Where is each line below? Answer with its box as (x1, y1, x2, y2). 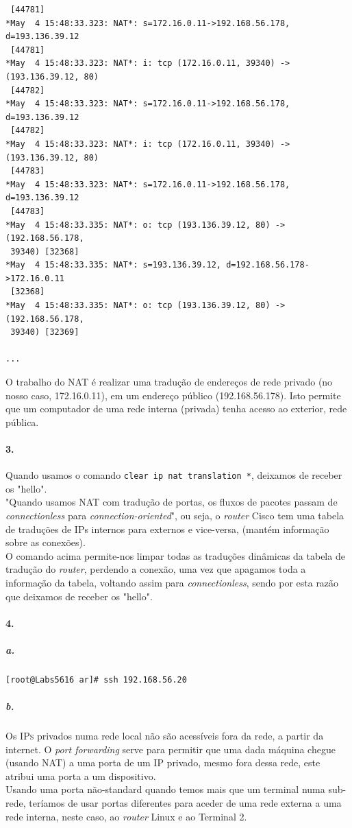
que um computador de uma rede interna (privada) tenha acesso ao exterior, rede (5, 401, 347, 416)
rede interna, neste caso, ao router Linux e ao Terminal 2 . (5, 809, 247, 823)
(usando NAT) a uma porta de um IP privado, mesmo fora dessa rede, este (5, 755, 320, 770)
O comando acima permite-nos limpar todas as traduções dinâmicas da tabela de (5, 548, 345, 563)
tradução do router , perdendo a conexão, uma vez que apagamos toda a (5, 562, 306, 576)
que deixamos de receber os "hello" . (5, 589, 153, 603)
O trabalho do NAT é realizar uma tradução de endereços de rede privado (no (5, 375, 333, 389)
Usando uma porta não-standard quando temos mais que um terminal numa (5, 782, 325, 796)
